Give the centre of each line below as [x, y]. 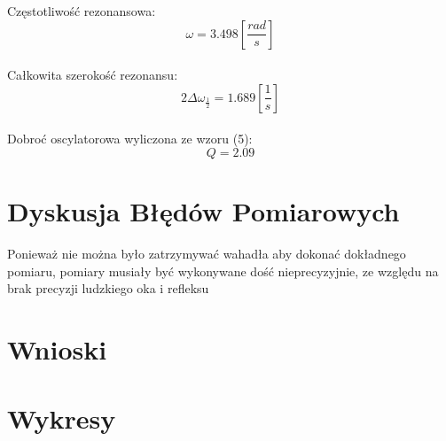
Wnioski [57, 349]
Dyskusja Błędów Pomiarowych [203, 211]
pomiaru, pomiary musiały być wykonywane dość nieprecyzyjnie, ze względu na [223, 271]
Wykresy [62, 418]
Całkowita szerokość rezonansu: [93, 75]
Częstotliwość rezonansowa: [82, 11]
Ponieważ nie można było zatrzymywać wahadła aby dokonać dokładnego [207, 254]
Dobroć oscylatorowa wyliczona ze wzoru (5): [130, 139]
